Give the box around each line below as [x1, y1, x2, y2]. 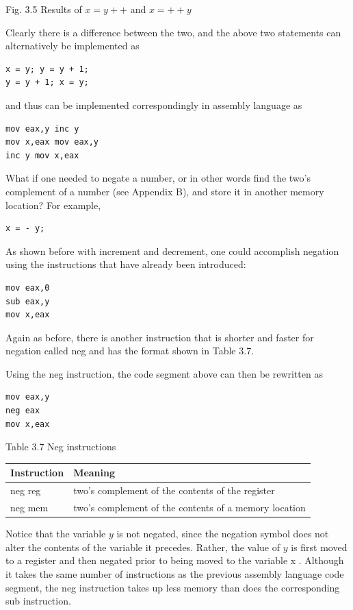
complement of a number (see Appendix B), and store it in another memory [5, 184, 324, 198]
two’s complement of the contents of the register [73, 483, 275, 498]
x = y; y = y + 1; [5, 64, 89, 74]
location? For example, [5, 197, 101, 212]
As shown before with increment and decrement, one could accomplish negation [5, 243, 339, 258]
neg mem [10, 500, 49, 515]
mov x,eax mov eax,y [5, 137, 99, 147]
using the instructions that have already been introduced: [5, 257, 246, 271]
